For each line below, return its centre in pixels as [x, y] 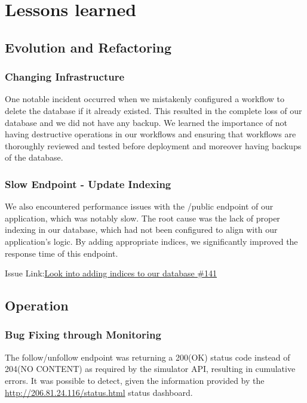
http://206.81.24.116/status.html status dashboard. [99, 392]
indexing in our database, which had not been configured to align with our [141, 230]
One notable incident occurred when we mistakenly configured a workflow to [145, 99]
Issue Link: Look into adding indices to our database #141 [111, 273]
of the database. [34, 157]
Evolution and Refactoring [88, 47]
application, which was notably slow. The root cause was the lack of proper [142, 218]
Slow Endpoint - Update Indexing [88, 184]
